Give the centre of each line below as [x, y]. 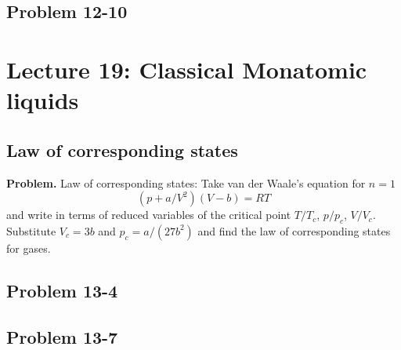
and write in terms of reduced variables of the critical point [149, 215]
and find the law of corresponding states [294, 230]
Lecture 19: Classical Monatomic [187, 69]
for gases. [29, 248]
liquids [43, 100]
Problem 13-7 [62, 336]
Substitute [31, 230]
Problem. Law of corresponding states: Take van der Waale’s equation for [186, 182]
